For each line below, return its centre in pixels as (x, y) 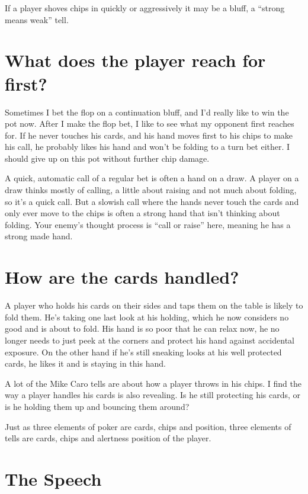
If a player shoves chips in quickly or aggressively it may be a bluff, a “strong (145, 8)
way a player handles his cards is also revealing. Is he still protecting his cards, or (153, 395)
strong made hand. (39, 236)
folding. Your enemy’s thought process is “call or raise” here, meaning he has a (148, 224)
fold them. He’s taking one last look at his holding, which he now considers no (147, 317)
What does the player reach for (135, 60)
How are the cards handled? (122, 277)
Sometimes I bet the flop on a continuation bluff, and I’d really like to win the (147, 112)
